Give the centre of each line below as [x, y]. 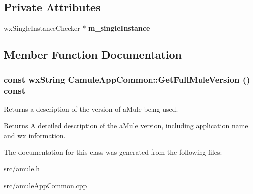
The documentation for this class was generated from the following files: [113, 152]
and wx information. [35, 135]
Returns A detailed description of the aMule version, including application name [126, 125]
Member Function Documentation [93, 55]
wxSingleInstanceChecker [42, 28]
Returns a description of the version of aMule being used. [91, 109]
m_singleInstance [119, 28]
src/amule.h [22, 169]
